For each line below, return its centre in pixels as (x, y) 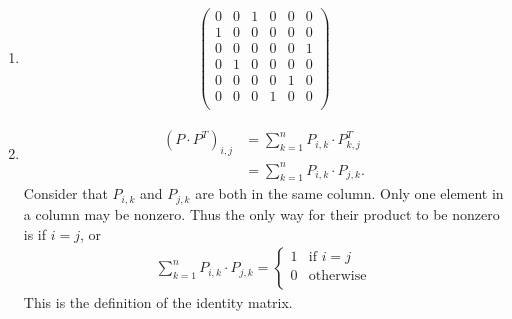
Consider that (65, 193)
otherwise (337, 276)
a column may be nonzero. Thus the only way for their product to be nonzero (261, 213)
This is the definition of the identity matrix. (158, 302)
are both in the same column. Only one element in (349, 193)
